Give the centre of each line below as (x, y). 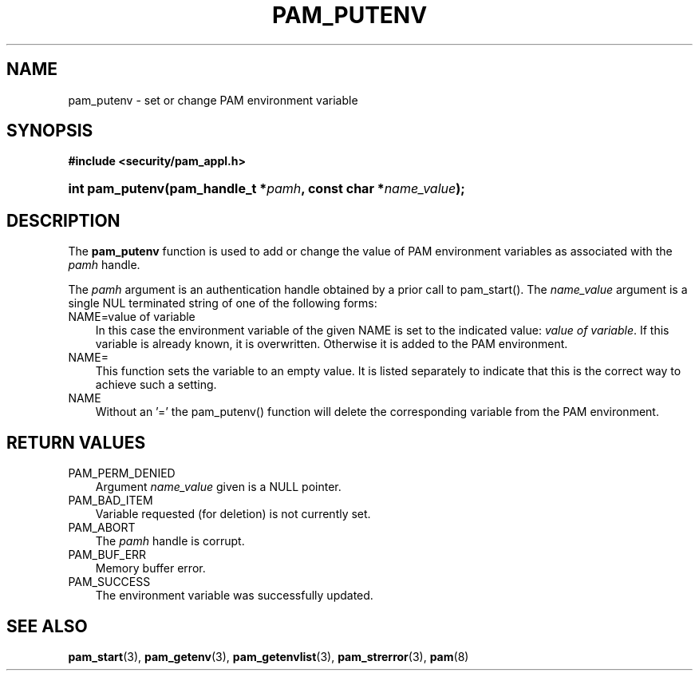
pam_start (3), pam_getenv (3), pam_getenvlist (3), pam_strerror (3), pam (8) (269, 656)
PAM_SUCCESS (109, 582)
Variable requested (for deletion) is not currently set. (233, 514)
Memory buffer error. (150, 568)
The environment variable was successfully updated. (234, 596)
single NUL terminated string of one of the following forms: (223, 303)
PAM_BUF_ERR (107, 555)
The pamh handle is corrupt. (170, 541)
